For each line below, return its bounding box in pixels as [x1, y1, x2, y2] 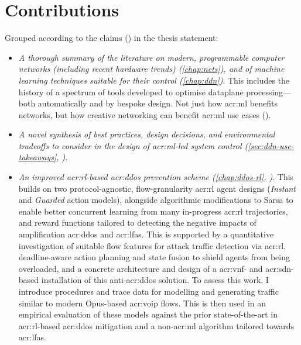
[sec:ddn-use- [248, 139, 294, 151]
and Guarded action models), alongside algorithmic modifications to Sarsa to [18, 194, 293, 206]
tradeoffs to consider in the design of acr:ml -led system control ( [18, 139, 248, 151]
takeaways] [18, 151, 57, 163]
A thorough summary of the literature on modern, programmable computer [18, 51, 285, 63]
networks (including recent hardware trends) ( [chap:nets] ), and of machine [18, 63, 285, 75]
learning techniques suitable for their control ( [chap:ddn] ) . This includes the [18, 74, 290, 86]
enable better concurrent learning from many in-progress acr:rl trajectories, [18, 205, 288, 217]
